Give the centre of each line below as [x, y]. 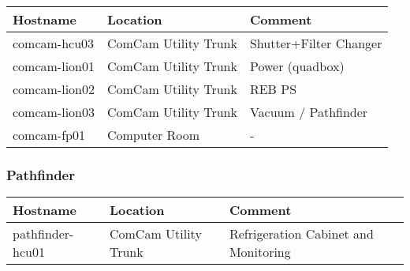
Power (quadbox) [297, 66]
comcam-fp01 [49, 135]
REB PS [273, 89]
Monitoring [260, 252]
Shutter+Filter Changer [316, 43]
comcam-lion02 [54, 89]
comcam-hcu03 [54, 43]
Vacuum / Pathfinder [309, 112]
